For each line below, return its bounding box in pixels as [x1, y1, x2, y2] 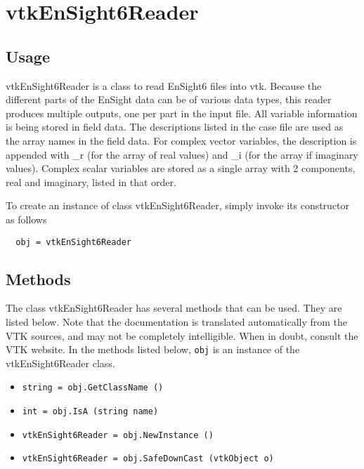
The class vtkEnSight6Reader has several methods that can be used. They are [6, 300, 342, 315]
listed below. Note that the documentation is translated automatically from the [6, 314, 348, 329]
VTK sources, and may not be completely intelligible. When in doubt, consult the [6, 328, 358, 343]
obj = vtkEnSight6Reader [15, 237, 131, 247]
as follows [6, 211, 47, 226]
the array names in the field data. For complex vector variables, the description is [6, 133, 357, 147]
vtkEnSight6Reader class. [6, 355, 115, 370]
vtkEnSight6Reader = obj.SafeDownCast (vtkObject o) [22, 454, 274, 464]
